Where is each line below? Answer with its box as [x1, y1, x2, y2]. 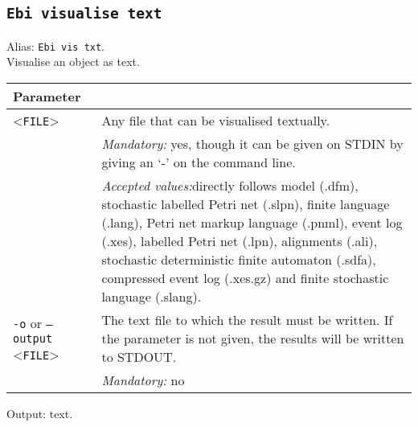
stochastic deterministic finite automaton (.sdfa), [101, 250, 376, 269]
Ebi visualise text [6, 5, 162, 23]
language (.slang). [101, 287, 202, 306]
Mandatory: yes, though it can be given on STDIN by [101, 134, 404, 154]
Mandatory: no [101, 371, 185, 390]
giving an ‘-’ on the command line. [101, 153, 296, 172]
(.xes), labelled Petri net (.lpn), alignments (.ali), [101, 232, 378, 251]
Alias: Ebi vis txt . [6, 37, 105, 54]
